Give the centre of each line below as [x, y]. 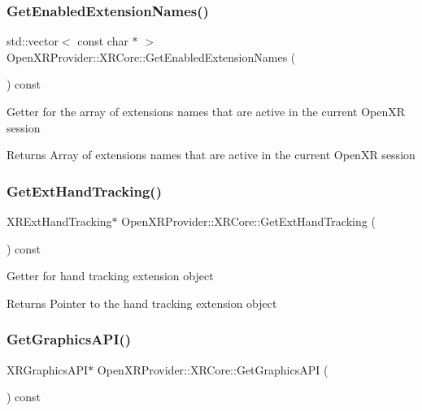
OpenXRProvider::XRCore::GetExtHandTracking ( [248, 221]
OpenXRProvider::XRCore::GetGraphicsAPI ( [213, 369]
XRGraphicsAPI [48, 369]
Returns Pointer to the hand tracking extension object [142, 303]
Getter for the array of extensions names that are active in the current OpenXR [206, 111]
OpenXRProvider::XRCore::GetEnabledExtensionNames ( [151, 56]
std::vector [33, 41]
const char [103, 41]
